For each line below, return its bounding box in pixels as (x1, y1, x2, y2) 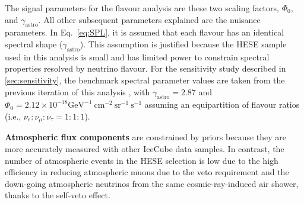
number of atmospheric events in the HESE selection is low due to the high (5, 154, 278, 166)
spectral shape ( (5, 37, 63, 50)
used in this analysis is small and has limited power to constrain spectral (5, 50, 270, 63)
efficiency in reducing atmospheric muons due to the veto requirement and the (5, 166, 289, 178)
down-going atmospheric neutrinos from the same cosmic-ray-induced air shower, (5, 177, 299, 189)
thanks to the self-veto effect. (5, 189, 110, 201)
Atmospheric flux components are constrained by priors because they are (5, 131, 287, 143)
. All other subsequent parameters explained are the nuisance (38, 13, 261, 25)
